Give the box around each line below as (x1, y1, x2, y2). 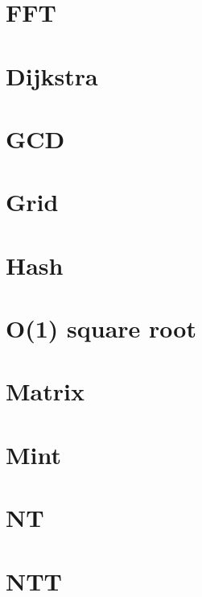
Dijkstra (6, 59, 98, 92)
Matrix (6, 375, 85, 408)
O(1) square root (6, 312, 196, 345)
